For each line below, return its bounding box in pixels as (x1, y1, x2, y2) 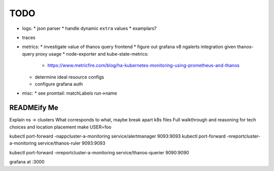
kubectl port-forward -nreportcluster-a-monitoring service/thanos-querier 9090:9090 (9, 149, 189, 155)
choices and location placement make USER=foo (9, 124, 112, 130)
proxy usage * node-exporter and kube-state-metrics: (36, 51, 149, 57)
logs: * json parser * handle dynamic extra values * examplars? (22, 25, 157, 31)
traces (22, 34, 36, 40)
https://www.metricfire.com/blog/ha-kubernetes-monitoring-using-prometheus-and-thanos (47, 62, 239, 68)
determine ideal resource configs (35, 74, 104, 80)
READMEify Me (9, 104, 58, 112)
